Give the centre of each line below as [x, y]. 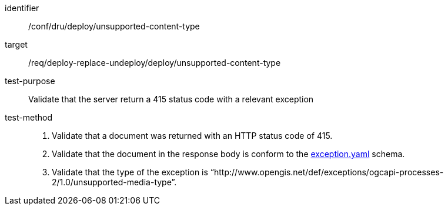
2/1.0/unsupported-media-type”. [114, 182]
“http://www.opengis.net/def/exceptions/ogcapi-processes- [327, 172]
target [16, 44]
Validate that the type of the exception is [130, 172]
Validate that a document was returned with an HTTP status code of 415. [192, 136]
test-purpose [30, 81]
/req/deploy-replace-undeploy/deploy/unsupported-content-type [155, 63]
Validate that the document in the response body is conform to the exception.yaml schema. [228, 154]
